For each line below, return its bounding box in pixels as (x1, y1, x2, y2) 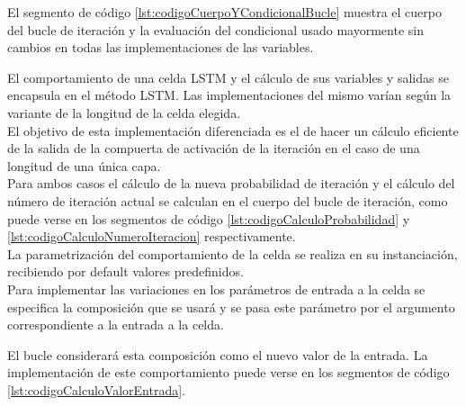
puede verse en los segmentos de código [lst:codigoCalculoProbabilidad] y (7, 209, 410, 228)
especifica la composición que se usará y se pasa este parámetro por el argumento (7, 297, 455, 316)
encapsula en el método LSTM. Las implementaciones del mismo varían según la (7, 86, 452, 104)
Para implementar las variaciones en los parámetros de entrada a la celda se (7, 279, 426, 298)
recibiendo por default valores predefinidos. (7, 262, 244, 281)
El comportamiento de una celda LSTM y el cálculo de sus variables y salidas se (7, 68, 449, 86)
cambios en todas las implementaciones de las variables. (7, 38, 314, 57)
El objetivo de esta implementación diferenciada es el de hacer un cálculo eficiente (7, 121, 459, 140)
